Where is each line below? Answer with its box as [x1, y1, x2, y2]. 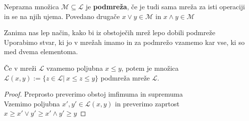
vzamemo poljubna [46, 62, 103, 73]
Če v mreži [4, 62, 37, 73]
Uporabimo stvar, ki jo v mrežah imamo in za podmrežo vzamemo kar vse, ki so [4, 37, 245, 47]
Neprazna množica [4, 1, 59, 11]
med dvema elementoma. [4, 46, 78, 57]
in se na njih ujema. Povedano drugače [4, 11, 120, 21]
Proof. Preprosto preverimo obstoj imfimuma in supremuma [4, 89, 183, 99]
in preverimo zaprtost [114, 98, 180, 108]
